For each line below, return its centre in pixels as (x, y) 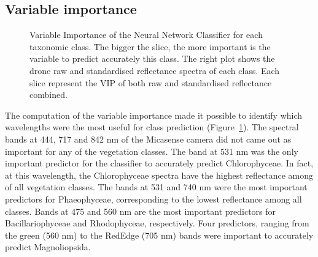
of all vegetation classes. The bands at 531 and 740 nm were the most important (156, 187)
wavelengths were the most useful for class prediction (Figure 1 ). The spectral (152, 127)
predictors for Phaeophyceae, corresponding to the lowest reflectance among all (153, 199)
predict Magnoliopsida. (48, 247)
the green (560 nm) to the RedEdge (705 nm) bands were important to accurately (159, 235)
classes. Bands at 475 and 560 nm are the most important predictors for (141, 211)
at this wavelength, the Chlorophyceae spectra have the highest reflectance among (159, 175)
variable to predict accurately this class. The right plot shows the (152, 58)
